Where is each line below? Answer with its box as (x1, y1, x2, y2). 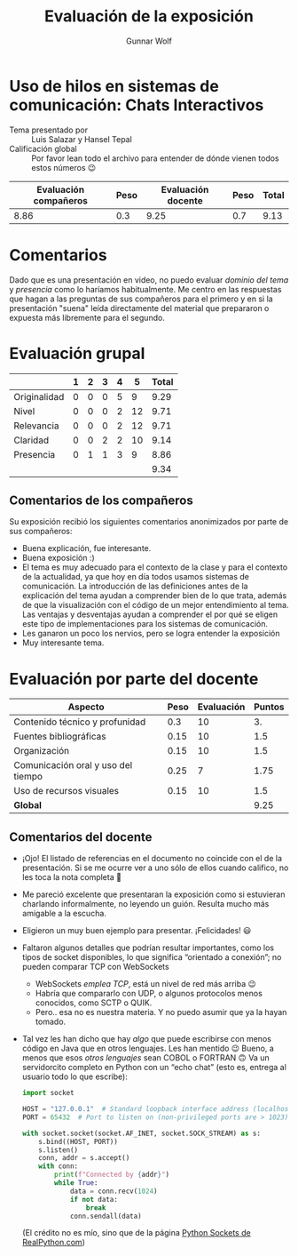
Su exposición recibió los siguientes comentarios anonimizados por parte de (9, 516, 289, 527)
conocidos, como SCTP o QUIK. (35, 997, 153, 1008)
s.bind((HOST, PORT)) (38, 1137, 118, 1146)
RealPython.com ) (21, 1237, 86, 1248)
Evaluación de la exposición (43, 6, 255, 27)
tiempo (13, 771, 43, 783)
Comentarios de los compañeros (9, 492, 193, 508)
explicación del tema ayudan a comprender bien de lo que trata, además (21, 590, 287, 601)
